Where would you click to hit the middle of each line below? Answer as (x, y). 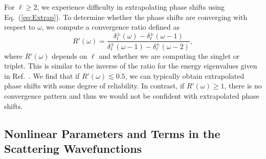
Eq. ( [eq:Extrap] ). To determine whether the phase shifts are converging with (126, 17)
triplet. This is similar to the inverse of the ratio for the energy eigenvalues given (131, 66)
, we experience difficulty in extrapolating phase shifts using (131, 7)
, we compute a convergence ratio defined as (110, 27)
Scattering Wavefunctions (73, 149)
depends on (70, 55)
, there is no (243, 86)
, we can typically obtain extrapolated (185, 75)
